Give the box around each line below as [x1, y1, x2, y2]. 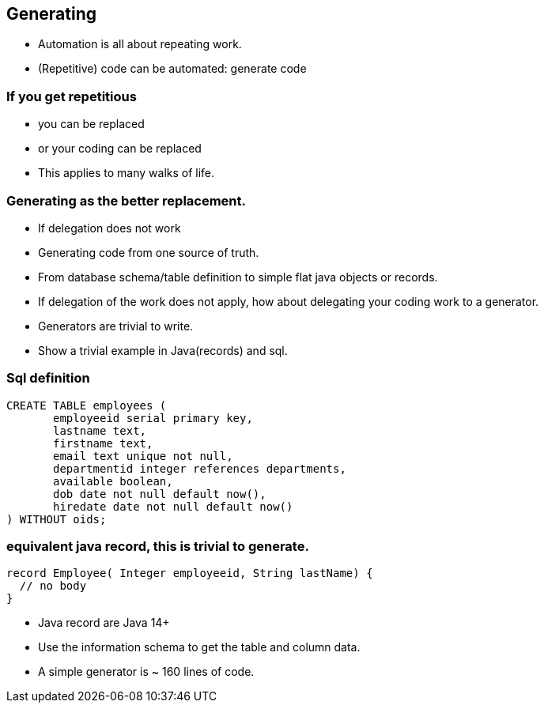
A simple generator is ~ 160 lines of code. [38, 665, 255, 679]
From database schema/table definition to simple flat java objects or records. [38, 270, 438, 284]
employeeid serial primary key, [53, 411, 253, 424]
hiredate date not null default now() [53, 500, 293, 513]
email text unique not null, [53, 449, 233, 462]
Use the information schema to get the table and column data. [38, 640, 361, 654]
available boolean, [53, 474, 173, 488]
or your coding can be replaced [38, 141, 202, 156]
